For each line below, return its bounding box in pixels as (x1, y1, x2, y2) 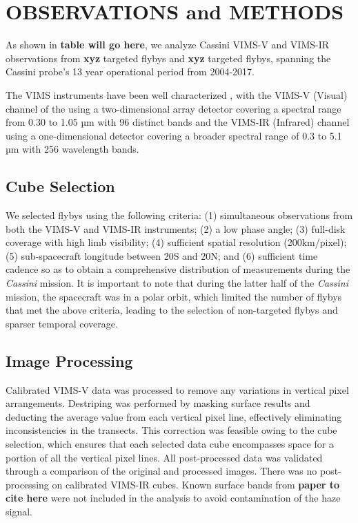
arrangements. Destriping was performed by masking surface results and (6, 396, 310, 410)
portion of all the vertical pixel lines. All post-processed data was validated (6, 450, 323, 464)
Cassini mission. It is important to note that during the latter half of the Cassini (6, 276, 348, 290)
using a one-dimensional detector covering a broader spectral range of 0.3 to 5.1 (6, 128, 342, 142)
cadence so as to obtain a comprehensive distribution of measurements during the (6, 262, 350, 276)
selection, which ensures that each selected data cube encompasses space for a (6, 437, 334, 450)
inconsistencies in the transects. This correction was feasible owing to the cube (6, 423, 337, 437)
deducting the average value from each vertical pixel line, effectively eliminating (6, 409, 342, 424)
